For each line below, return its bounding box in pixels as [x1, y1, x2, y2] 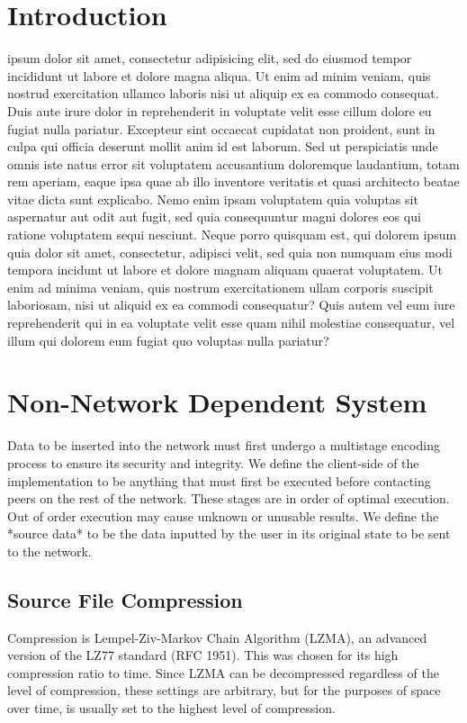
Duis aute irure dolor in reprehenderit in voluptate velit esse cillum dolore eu [7, 101, 432, 120]
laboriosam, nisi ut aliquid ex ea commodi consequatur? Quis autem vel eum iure [7, 295, 455, 314]
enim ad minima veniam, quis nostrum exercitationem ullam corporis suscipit [7, 277, 434, 296]
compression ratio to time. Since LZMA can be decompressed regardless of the [7, 663, 439, 682]
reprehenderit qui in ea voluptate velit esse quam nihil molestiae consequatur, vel [7, 313, 455, 332]
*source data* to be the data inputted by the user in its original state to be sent [7, 524, 451, 543]
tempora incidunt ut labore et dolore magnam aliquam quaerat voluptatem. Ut [7, 260, 443, 279]
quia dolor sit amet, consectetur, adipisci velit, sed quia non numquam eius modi [7, 242, 453, 261]
